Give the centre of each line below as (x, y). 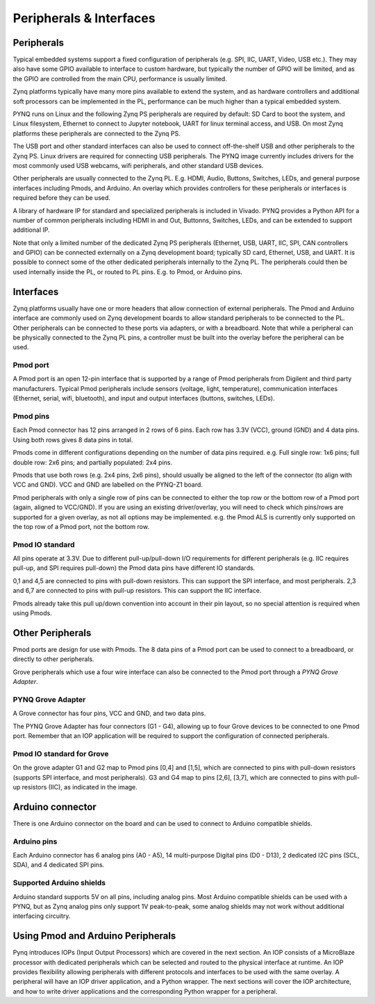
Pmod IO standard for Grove (61, 753)
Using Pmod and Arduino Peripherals (94, 936)
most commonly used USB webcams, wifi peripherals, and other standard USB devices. (138, 165)
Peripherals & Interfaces (84, 18)
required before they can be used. (62, 198)
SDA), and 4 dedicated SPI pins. (59, 865)
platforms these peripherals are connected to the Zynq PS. (97, 133)
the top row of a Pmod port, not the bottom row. (81, 526)
